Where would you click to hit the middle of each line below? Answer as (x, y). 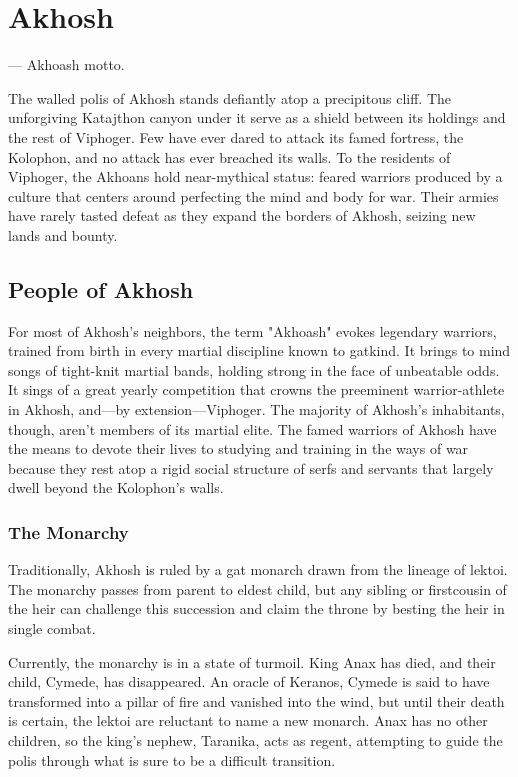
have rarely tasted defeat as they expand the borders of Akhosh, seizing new (242, 215)
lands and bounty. (63, 234)
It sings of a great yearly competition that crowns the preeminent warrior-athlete (256, 389)
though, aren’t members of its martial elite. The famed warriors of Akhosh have (252, 428)
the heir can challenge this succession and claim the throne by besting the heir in (256, 608)
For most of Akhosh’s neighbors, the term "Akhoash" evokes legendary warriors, (252, 330)
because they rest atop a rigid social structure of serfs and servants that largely (251, 467)
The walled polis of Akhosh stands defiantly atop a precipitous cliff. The (229, 97)
